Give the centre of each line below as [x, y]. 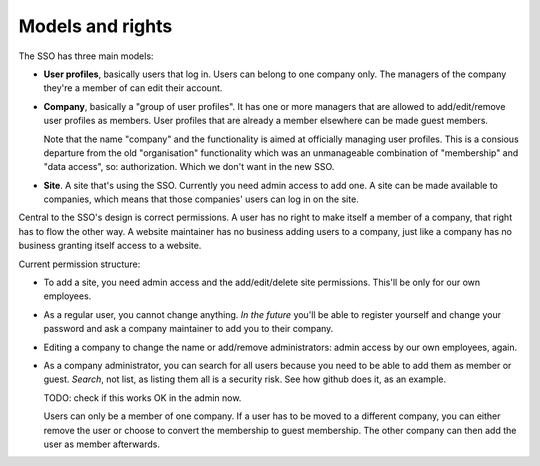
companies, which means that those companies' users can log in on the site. [201, 199]
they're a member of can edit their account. [133, 88]
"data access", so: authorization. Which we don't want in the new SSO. [189, 167]
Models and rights [95, 26]
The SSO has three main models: [86, 56]
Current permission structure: [79, 264]
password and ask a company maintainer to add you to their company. [188, 329]
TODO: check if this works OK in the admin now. [142, 397]
